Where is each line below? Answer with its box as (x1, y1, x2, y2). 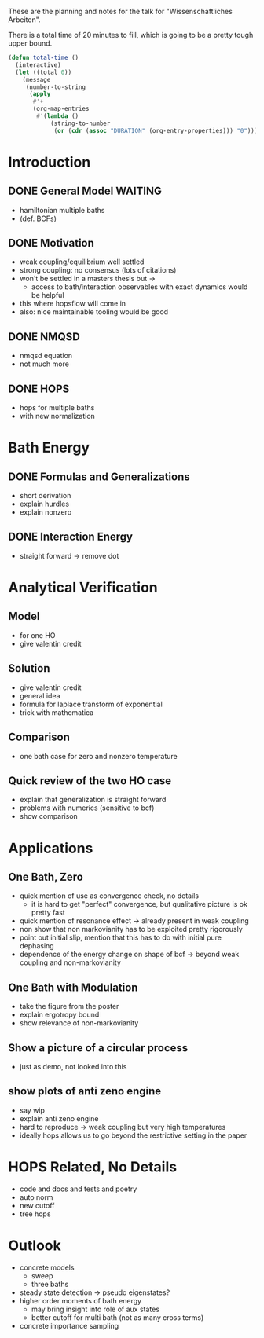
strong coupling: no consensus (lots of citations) (19, 266, 177, 275)
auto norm (19, 1192, 53, 1201)
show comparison (19, 812, 79, 821)
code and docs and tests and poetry (19, 1184, 137, 1193)
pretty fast (31, 907, 65, 918)
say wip (19, 1105, 46, 1115)
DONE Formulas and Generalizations (8, 470, 190, 483)
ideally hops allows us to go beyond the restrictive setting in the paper (19, 1131, 247, 1140)
